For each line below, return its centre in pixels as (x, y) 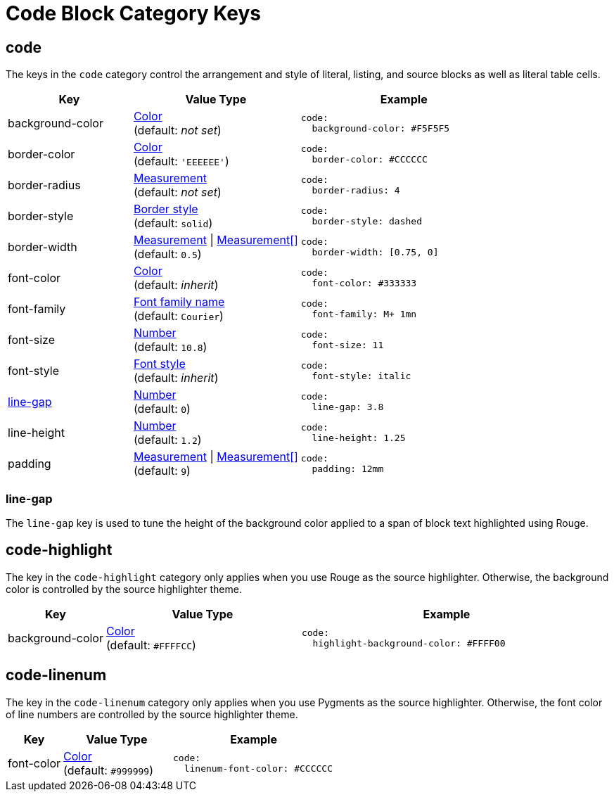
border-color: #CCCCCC (370, 160)
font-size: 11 (348, 345)
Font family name (179, 302)
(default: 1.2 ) (167, 440)
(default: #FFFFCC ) (151, 645)
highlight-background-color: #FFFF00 (409, 643)
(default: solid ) (173, 223)
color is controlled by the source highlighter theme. (124, 589)
